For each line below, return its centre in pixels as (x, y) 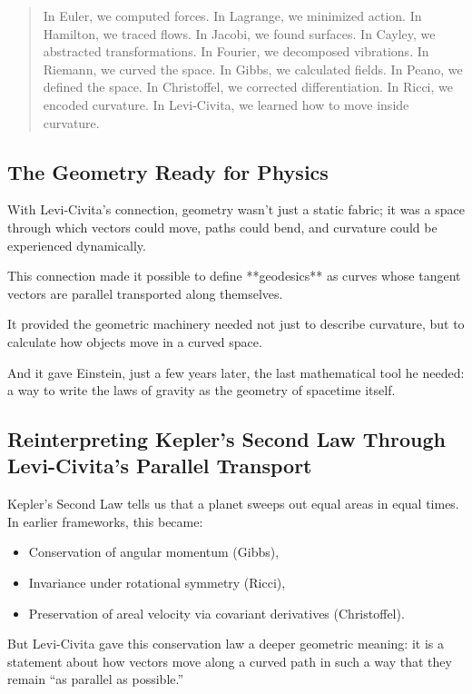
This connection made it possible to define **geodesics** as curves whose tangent (234, 276)
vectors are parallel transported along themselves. (145, 293)
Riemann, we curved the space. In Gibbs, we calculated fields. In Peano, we (253, 69)
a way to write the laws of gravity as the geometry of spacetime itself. (202, 390)
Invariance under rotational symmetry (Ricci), (157, 583)
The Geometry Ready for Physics (168, 171)
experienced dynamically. (77, 245)
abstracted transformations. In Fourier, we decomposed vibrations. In (236, 51)
